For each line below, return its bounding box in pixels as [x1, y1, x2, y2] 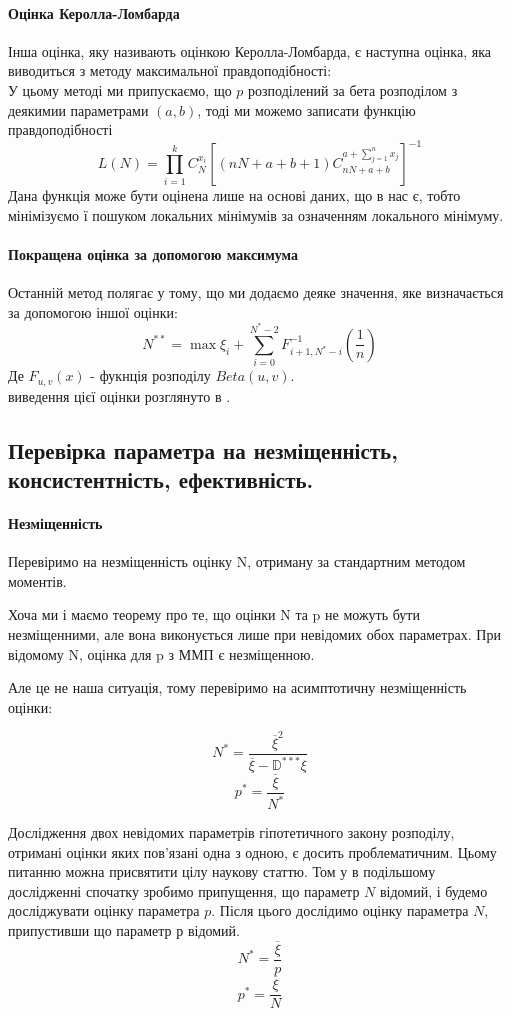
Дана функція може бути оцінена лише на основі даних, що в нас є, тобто [8, 185, 461, 206]
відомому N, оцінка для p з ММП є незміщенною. [8, 643, 315, 664]
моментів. [8, 570, 67, 591]
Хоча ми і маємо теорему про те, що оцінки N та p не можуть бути [8, 604, 420, 625]
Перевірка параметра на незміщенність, [8, 434, 398, 465]
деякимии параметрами [8, 99, 149, 120]
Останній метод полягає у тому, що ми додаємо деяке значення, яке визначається [8, 282, 504, 303]
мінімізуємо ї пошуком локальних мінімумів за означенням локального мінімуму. [8, 204, 504, 225]
